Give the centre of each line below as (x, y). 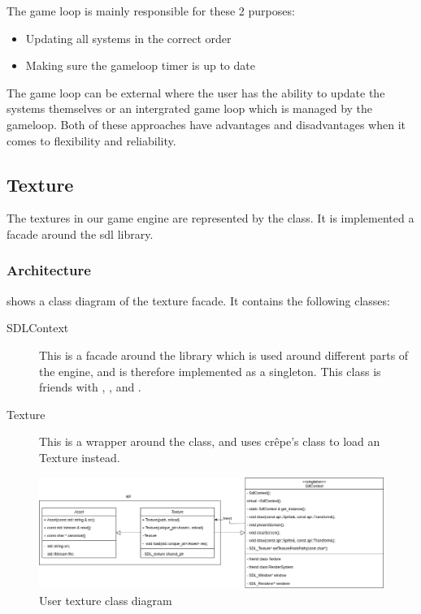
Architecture (49, 270)
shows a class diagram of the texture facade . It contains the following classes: (198, 300)
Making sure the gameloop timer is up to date (140, 65)
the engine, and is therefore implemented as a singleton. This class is (210, 371)
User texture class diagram (106, 600)
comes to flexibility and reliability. (91, 140)
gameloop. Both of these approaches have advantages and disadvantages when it (206, 124)
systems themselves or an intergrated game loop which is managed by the (190, 108)
